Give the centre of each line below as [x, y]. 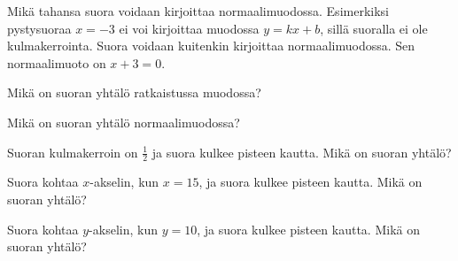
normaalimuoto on [57, 62]
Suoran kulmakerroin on [73, 152]
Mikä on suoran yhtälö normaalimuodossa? [124, 122]
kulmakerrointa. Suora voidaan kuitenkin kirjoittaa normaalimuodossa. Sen [211, 46]
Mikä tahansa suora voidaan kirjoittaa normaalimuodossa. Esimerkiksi [198, 11]
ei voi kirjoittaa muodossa [189, 28]
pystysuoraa [39, 28]
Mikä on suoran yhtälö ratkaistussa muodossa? [134, 92]
